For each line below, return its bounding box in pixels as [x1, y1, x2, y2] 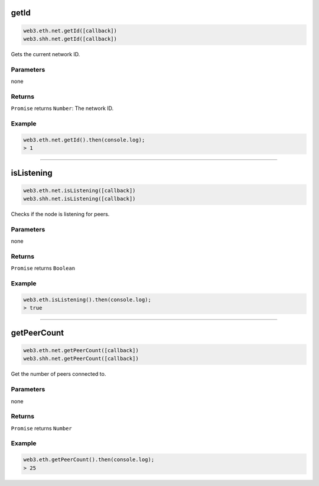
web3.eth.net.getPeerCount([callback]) [23, 347, 139, 353]
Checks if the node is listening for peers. [11, 211, 110, 218]
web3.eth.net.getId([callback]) [23, 27, 118, 34]
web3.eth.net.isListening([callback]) [23, 187, 136, 194]
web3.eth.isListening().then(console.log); [23, 297, 152, 303]
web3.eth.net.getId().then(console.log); [23, 136, 145, 143]
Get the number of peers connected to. [11, 371, 106, 378]
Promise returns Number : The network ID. [11, 105, 114, 112]
